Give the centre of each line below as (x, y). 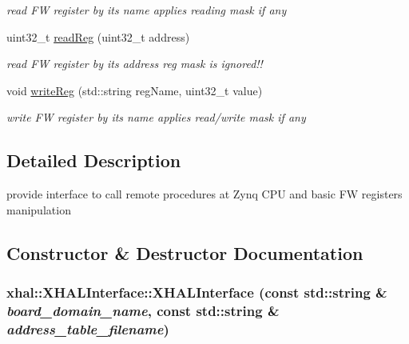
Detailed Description (94, 160)
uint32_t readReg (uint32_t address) (98, 36)
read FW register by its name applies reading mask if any (147, 10)
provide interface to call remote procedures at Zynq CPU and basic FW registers (204, 194)
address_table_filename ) (88, 328)
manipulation (39, 209)
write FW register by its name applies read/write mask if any (156, 117)
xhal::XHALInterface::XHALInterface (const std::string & (197, 292)
